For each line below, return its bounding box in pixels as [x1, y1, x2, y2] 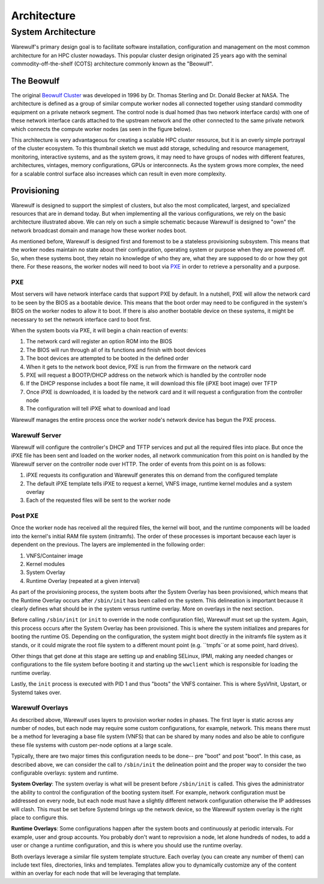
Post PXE [11, 511, 39, 520]
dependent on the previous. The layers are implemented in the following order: [11, 541, 205, 548]
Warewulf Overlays [11, 704, 68, 712]
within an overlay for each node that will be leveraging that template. [11, 870, 181, 877]
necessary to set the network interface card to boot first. [11, 315, 151, 323]
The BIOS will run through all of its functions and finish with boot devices [26, 346, 206, 353]
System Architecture [11, 26, 96, 37]
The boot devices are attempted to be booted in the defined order [26, 355, 189, 362]
